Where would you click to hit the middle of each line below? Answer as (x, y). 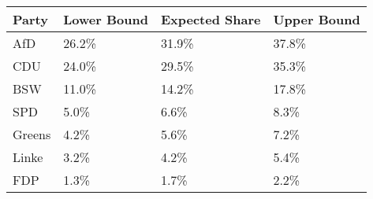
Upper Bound (317, 19)
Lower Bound (106, 19)
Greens (32, 134)
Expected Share (211, 19)
